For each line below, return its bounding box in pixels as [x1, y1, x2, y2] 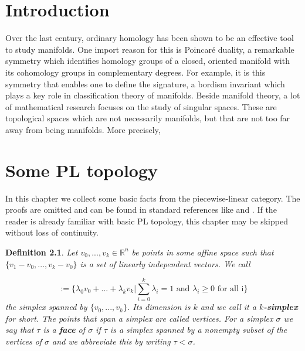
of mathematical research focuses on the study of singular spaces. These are [5, 100, 277, 113]
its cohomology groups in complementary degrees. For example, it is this [5, 66, 266, 78]
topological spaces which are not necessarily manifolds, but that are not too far [5, 112, 290, 124]
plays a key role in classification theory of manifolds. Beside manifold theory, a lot [5, 89, 300, 101]
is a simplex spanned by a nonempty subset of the [110, 323, 287, 336]
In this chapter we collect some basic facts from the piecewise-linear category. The [5, 192, 300, 204]
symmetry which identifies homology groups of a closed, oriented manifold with [5, 54, 290, 67]
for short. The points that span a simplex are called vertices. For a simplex [5, 312, 273, 324]
